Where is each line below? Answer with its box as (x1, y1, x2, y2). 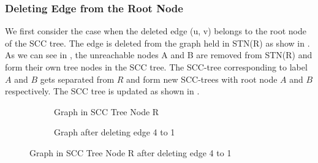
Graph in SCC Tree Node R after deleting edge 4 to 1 (29, 146, 232, 159)
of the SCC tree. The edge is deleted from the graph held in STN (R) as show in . (5, 36, 310, 49)
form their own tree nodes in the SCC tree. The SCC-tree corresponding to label (5, 61, 308, 73)
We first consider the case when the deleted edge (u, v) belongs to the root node (5, 25, 306, 37)
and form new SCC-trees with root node (126, 72, 278, 85)
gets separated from (40, 72, 115, 85)
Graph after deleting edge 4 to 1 (54, 126, 175, 138)
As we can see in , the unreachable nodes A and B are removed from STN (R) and (5, 48, 312, 61)
